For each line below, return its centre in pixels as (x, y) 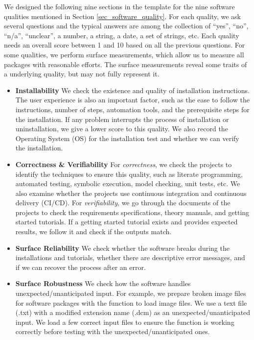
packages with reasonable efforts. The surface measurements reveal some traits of (126, 64)
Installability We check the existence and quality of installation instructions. (132, 90)
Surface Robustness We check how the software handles (103, 283)
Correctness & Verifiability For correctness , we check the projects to (124, 164)
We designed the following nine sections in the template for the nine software (119, 6)
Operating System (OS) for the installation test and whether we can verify (127, 138)
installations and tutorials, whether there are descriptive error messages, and (130, 257)
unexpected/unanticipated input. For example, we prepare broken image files (131, 293)
